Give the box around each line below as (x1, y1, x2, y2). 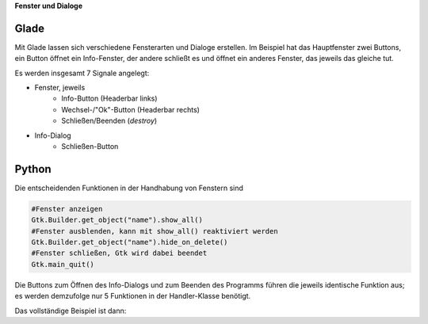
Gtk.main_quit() (31, 260, 95, 269)
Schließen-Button (61, 142, 119, 151)
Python (14, 162, 52, 176)
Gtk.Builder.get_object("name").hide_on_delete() (31, 238, 228, 247)
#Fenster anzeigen (31, 204, 103, 213)
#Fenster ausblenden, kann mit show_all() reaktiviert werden (31, 227, 278, 235)
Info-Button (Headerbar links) (61, 93, 158, 103)
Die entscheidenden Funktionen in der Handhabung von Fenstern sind (14, 183, 243, 192)
